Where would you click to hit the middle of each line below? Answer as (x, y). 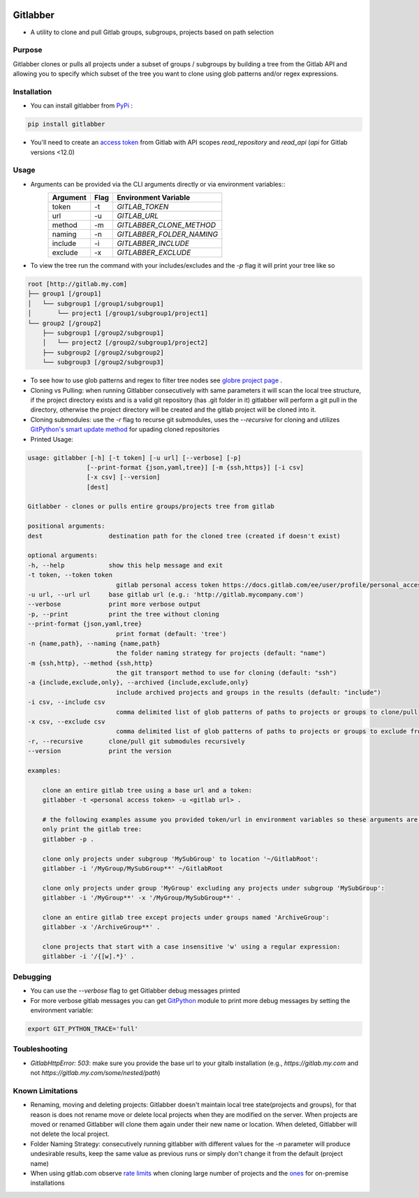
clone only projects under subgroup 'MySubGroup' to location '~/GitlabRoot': (181, 859)
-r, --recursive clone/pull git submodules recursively (136, 741)
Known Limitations (45, 1090)
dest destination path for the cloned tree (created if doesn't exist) (184, 536)
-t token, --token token (70, 575)
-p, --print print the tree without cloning (123, 614)
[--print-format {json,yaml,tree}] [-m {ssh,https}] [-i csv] (195, 467)
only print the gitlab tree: (92, 829)
